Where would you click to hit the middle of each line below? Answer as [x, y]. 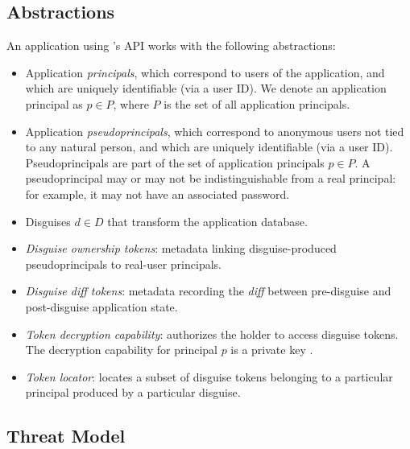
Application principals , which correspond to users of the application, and [205, 72]
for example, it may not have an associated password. [157, 194]
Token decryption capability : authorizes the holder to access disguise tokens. [212, 334]
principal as [54, 103]
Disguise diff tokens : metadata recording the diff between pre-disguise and [208, 291]
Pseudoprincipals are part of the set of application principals [175, 162]
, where [131, 103]
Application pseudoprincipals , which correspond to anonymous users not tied [215, 131]
